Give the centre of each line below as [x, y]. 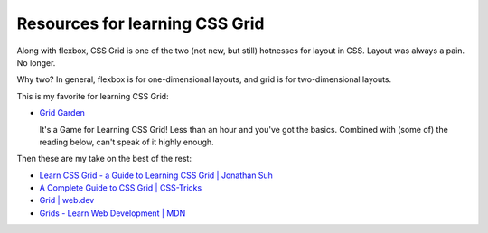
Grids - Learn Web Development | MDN [113, 213]
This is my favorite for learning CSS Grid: [93, 96]
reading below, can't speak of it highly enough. [127, 142]
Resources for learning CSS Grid [141, 23]
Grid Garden [62, 113]
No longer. [36, 62]
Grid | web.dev [67, 200]
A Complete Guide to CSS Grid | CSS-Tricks [121, 188]
